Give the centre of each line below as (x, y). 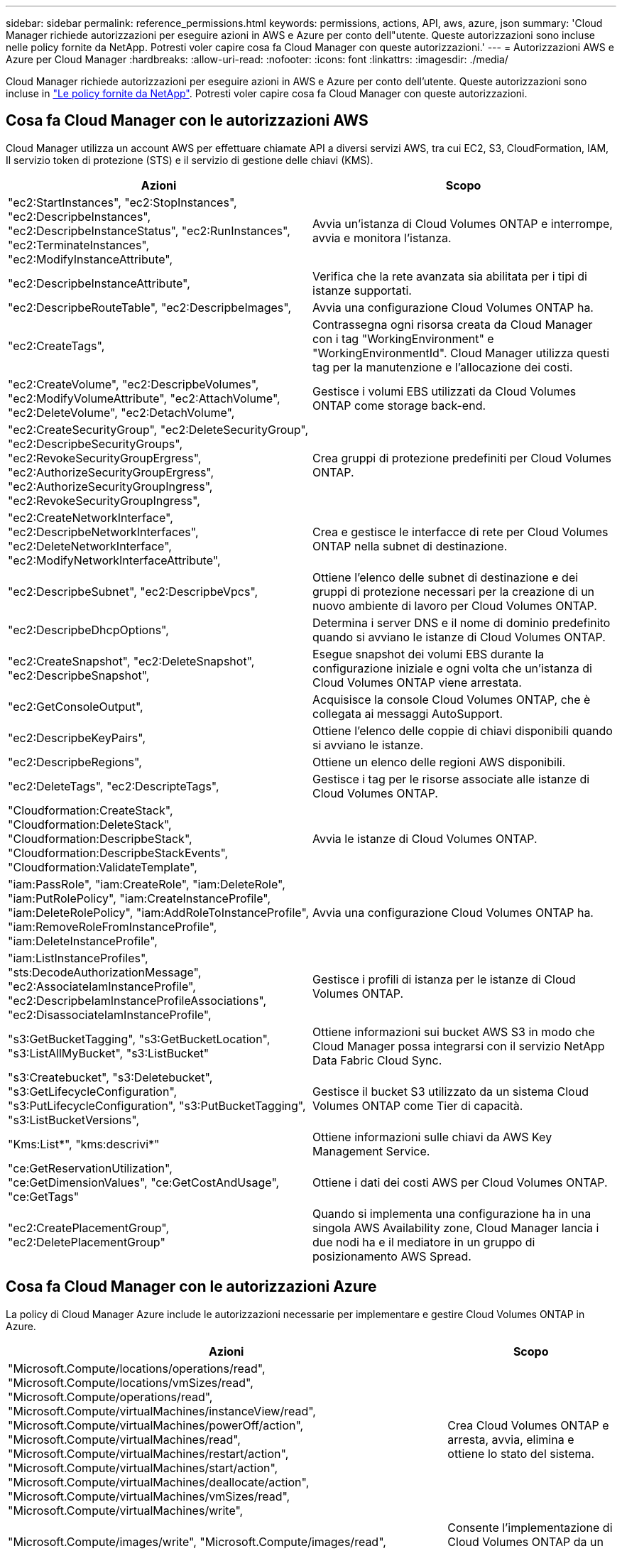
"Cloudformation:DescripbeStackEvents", (118, 853)
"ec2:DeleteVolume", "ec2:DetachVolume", (121, 412)
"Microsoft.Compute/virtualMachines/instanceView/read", (162, 1411)
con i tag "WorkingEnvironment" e (403, 338)
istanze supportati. (362, 290)
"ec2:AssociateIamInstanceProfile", (102, 986)
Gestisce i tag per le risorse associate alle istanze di (451, 779)
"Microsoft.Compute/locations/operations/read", (137, 1368)
